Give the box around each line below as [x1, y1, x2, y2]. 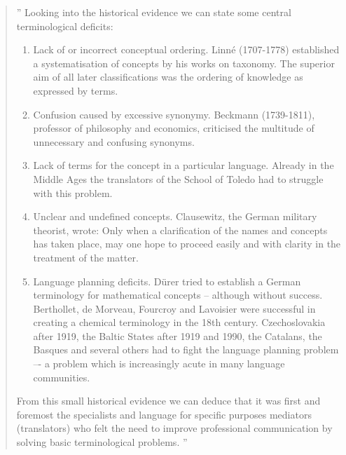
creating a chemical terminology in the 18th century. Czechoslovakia [33, 315, 326, 330]
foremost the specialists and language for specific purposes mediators [16, 407, 312, 421]
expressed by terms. [33, 83, 118, 97]
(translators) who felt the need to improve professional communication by [16, 421, 333, 435]
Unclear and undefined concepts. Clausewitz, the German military [33, 209, 317, 224]
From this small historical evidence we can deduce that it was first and [16, 393, 321, 408]
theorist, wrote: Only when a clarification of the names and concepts [33, 222, 328, 237]
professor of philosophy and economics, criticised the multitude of [33, 121, 314, 135]
